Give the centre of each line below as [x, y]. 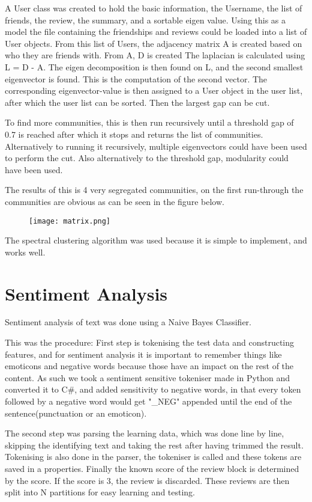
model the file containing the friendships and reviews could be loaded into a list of [156, 32]
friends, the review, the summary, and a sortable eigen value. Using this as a [145, 20]
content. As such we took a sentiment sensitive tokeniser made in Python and [148, 377]
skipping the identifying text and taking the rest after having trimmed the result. [154, 445]
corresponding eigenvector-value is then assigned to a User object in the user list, [154, 90]
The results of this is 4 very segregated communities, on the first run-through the [154, 190]
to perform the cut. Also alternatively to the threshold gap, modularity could [147, 158]
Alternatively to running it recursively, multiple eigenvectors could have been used [156, 146]
